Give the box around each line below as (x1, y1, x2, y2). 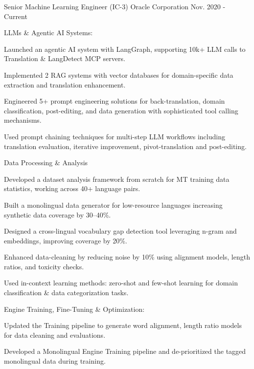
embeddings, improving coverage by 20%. (4, 235, 127, 245)
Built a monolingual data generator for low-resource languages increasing (4, 199, 223, 210)
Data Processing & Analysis (4, 157, 88, 168)
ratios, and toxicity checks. (4, 261, 84, 271)
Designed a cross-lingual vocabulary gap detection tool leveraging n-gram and (4, 226, 237, 236)
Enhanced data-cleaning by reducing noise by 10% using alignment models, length (4, 252, 250, 262)
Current (4, 11, 27, 21)
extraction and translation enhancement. (4, 79, 126, 89)
